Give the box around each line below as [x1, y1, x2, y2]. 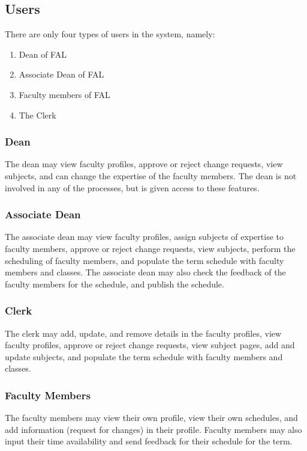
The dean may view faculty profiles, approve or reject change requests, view [5, 158, 283, 170]
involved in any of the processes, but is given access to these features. [5, 181, 260, 194]
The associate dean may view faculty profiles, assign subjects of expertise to [5, 230, 284, 243]
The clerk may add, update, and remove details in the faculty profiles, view [5, 327, 282, 339]
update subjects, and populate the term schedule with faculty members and [5, 350, 283, 363]
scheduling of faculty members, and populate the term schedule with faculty [5, 254, 284, 266]
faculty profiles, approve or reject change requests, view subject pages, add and [5, 339, 295, 351]
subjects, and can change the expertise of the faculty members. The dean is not [5, 169, 297, 182]
